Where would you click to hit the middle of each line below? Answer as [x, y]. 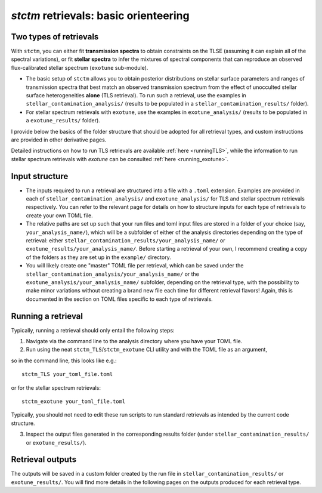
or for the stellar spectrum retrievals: [56, 387]
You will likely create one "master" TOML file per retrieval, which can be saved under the [135, 266]
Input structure [40, 176]
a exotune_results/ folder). [63, 121]
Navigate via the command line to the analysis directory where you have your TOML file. [134, 341]
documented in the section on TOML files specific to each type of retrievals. [119, 299]
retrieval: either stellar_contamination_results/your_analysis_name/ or [126, 241]
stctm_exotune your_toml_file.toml [74, 401]
